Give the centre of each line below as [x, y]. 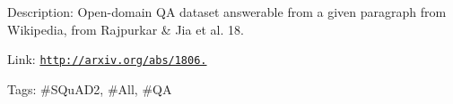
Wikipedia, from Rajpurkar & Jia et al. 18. [126, 29]
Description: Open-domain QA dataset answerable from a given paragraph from [227, 12]
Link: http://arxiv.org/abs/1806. [107, 59]
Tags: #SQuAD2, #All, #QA [90, 88]
